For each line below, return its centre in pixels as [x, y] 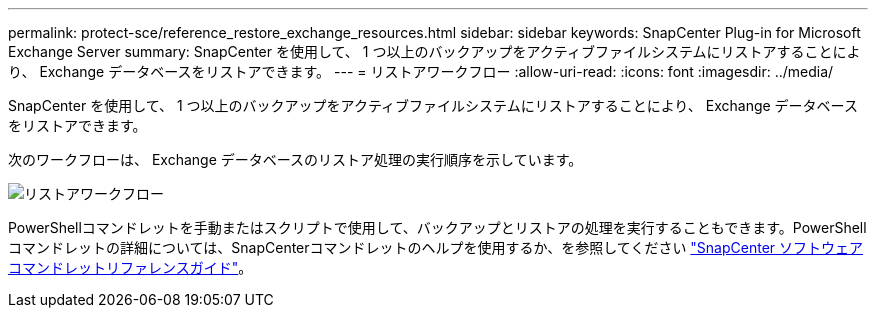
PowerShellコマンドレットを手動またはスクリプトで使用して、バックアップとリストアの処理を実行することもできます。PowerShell [437, 227]
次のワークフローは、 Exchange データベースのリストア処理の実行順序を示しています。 [295, 159]
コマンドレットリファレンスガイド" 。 [130, 267]
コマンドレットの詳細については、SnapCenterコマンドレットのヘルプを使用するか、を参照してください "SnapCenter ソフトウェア [436, 247]
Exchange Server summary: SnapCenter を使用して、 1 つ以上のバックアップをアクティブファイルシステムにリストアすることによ [434, 51]
